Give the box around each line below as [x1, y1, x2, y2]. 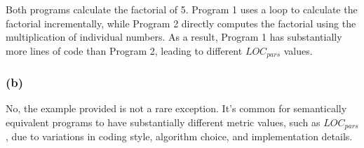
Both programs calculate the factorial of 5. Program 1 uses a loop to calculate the [6, 1, 358, 16]
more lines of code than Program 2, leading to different [6, 43, 243, 58]
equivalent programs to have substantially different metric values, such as [6, 114, 321, 129]
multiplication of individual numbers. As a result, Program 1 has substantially [6, 29, 342, 44]
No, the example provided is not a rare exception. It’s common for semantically [6, 101, 347, 116]
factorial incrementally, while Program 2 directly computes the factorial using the [6, 15, 356, 30]
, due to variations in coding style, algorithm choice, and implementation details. [6, 129, 353, 144]
